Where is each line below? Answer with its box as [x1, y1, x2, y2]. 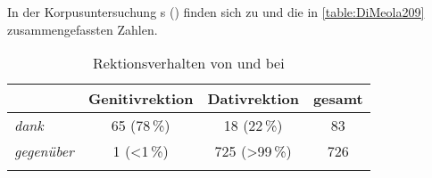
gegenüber [14, 141, 74, 162]
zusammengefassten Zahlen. [7, 20, 158, 38]
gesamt [312, 88, 363, 109]
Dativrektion [207, 88, 299, 109]
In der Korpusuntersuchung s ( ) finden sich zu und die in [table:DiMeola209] [7, 3, 425, 20]
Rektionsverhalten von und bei [93, 53, 285, 74]
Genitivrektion [87, 88, 194, 109]
